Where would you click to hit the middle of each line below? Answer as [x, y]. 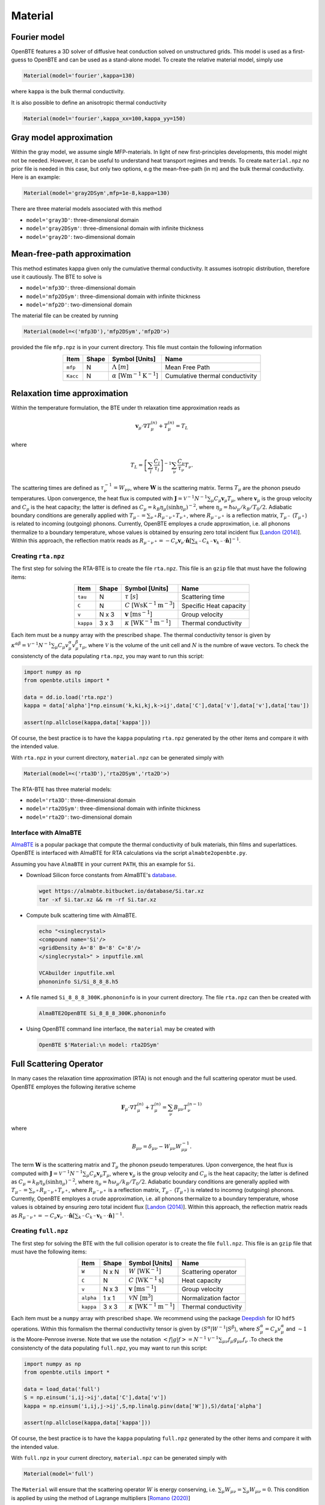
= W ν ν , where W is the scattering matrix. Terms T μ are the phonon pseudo [207, 489]
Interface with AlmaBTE [46, 833]
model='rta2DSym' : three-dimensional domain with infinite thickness [113, 808]
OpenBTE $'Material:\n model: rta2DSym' [99, 1045]
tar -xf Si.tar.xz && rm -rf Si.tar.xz [97, 899]
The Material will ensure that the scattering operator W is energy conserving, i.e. [114, 1489]
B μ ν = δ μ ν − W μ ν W [156, 1147]
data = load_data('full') [62, 1389]
